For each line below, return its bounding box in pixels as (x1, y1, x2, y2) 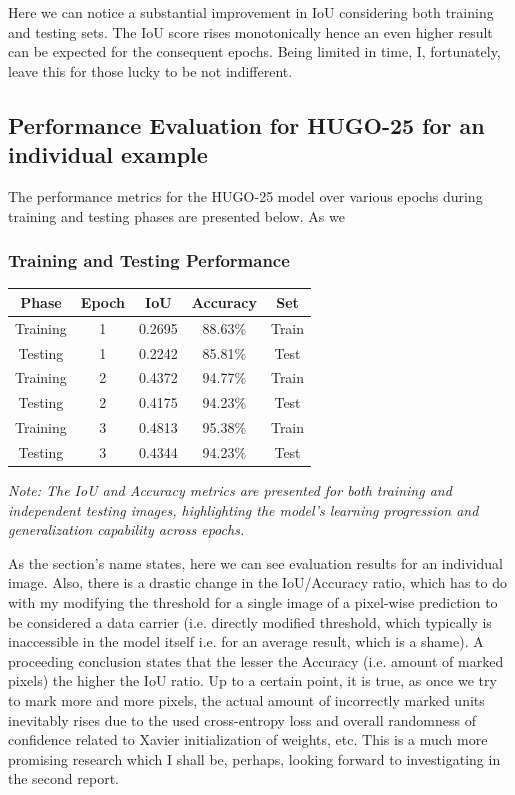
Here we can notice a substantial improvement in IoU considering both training (8, 2, 494, 22)
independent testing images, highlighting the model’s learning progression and (8, 499, 479, 520)
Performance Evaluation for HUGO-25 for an (8, 109, 485, 140)
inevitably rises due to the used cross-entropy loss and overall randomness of (8, 709, 476, 730)
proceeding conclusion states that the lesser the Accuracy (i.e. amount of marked (8, 650, 504, 671)
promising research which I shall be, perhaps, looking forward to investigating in (8, 748, 501, 769)
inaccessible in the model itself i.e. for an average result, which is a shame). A (8, 631, 484, 652)
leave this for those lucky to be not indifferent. (8, 60, 293, 81)
